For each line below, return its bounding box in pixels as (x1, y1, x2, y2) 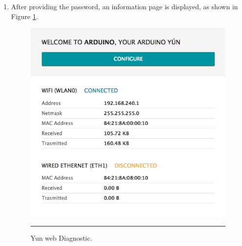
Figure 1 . (11, 11, 38, 21)
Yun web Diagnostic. (30, 232, 93, 243)
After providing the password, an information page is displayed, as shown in (11, 1, 238, 11)
